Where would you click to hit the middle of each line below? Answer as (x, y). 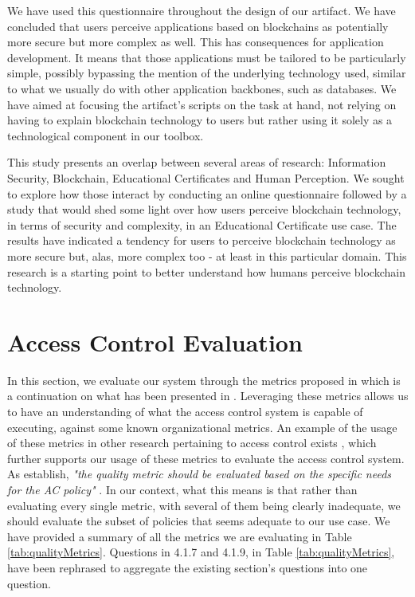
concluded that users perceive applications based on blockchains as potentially (198, 26)
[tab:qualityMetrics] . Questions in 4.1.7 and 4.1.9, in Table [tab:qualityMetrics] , (201, 552)
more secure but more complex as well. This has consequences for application (196, 42)
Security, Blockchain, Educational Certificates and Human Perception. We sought (206, 177)
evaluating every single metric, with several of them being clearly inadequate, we (204, 505)
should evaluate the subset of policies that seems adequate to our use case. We (199, 521)
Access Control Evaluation (155, 342)
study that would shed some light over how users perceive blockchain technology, (204, 209)
